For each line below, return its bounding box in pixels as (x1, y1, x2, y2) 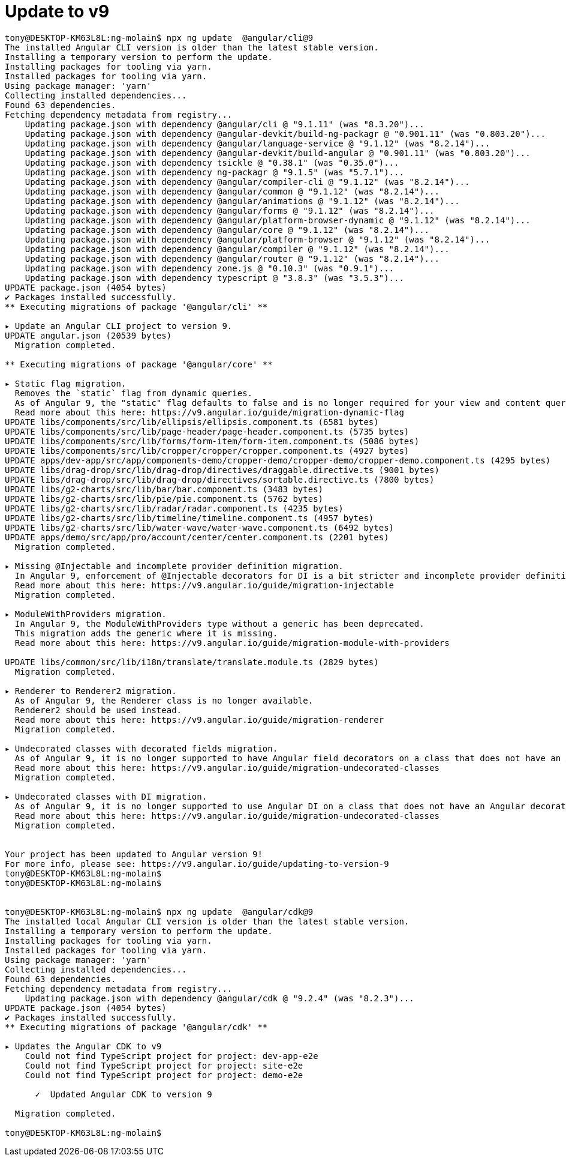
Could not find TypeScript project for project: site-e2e (25, 1060, 303, 1070)
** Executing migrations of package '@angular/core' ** (5, 359, 273, 369)
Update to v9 (5, 1, 110, 22)
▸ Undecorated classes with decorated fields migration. (5, 743, 278, 753)
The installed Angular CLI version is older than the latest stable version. (5, 42, 379, 52)
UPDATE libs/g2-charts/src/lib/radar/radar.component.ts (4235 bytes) (5, 503, 344, 513)
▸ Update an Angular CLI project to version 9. (5, 321, 233, 331)
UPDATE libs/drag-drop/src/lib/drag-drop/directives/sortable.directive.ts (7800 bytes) (5, 474, 435, 484)
